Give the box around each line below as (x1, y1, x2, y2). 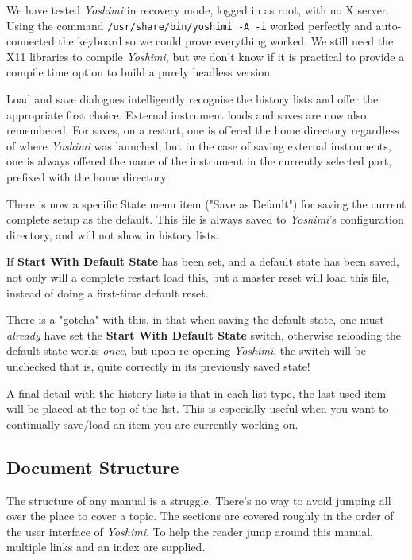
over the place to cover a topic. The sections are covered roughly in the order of (6, 507, 394, 524)
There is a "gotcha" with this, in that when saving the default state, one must (6, 311, 384, 328)
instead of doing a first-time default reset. (6, 284, 209, 301)
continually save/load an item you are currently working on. (6, 415, 298, 432)
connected (6, 33, 55, 49)
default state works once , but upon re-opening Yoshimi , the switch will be (6, 342, 366, 359)
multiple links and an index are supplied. (6, 539, 206, 555)
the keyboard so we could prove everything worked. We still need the (58, 33, 394, 49)
